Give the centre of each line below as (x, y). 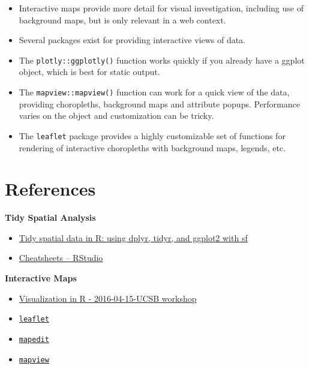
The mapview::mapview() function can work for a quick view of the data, (154, 92)
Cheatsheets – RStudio (61, 258)
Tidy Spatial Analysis (50, 217)
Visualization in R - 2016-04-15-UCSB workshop (108, 298)
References (50, 189)
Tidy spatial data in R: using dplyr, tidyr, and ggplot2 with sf (133, 237)
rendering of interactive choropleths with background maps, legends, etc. (152, 147)
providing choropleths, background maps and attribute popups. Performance (159, 103)
